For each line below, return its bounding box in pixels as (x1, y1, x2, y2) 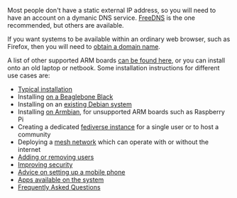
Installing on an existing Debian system (17, 100, 133, 109)
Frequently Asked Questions (17, 183, 101, 191)
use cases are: (7, 71, 50, 79)
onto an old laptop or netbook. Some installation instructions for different (7, 64, 220, 72)
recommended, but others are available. (7, 21, 124, 29)
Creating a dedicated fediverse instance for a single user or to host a (17, 123, 219, 131)
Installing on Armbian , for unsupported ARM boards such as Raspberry (17, 108, 226, 116)
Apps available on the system (17, 175, 104, 184)
